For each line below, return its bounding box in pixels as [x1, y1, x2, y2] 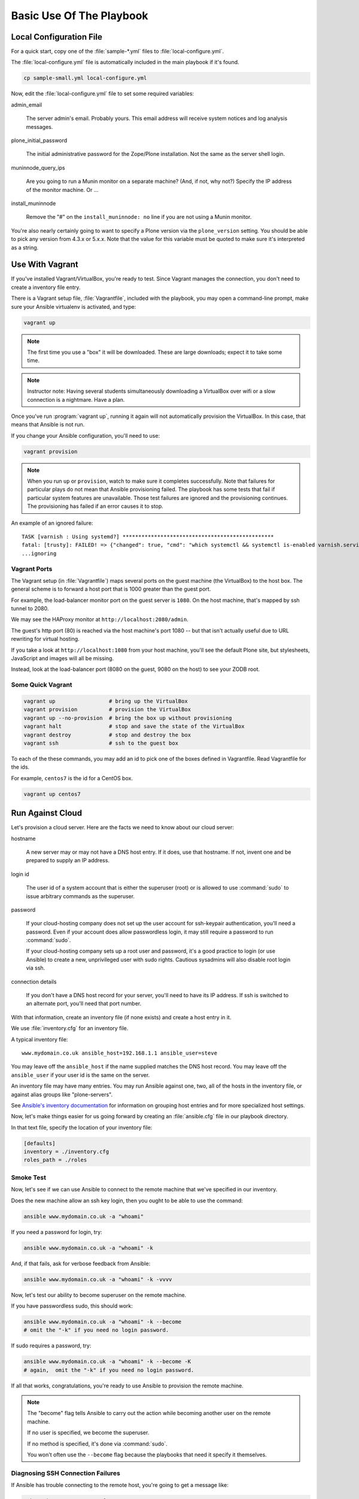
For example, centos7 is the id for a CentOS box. [11, 774, 133, 782]
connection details [11, 978, 57, 985]
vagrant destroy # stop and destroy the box [23, 732, 191, 738]
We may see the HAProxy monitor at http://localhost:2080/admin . [11, 616, 188, 623]
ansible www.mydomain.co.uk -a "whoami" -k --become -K [23, 1358, 191, 1365]
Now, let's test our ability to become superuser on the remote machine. [11, 1291, 187, 1298]
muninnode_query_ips [11, 164, 65, 171]
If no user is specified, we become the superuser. [27, 1429, 150, 1436]
